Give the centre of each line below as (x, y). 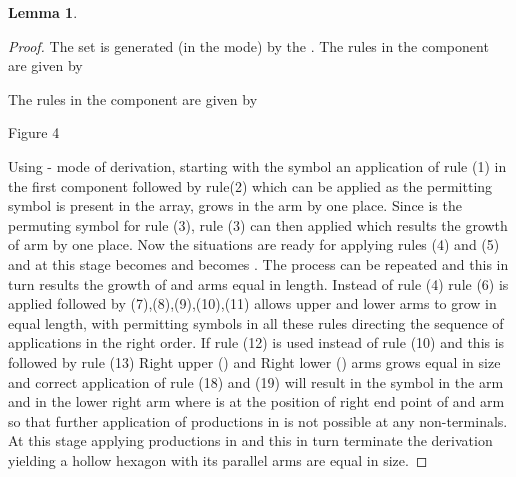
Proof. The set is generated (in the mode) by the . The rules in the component (248, 45)
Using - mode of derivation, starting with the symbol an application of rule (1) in (257, 165)
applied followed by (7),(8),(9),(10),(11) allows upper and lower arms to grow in (252, 303)
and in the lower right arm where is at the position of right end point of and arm (256, 401)
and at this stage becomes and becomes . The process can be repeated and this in (258, 263)
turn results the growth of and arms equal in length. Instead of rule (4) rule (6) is (258, 283)
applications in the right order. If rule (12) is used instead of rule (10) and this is (256, 342)
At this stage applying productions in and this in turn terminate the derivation (250, 440)
